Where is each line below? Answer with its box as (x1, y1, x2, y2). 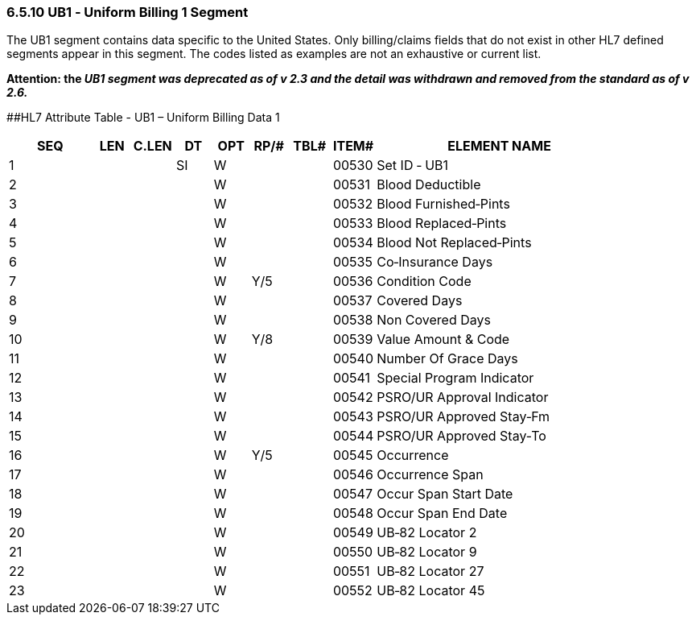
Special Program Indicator (377, 370, 534, 387)
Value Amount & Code (377, 331, 510, 348)
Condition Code (377, 273, 472, 290)
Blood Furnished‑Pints (377, 196, 510, 213)
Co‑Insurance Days (377, 254, 493, 271)
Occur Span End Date (377, 505, 508, 522)
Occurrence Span (377, 466, 484, 483)
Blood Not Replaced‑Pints (377, 234, 532, 251)
